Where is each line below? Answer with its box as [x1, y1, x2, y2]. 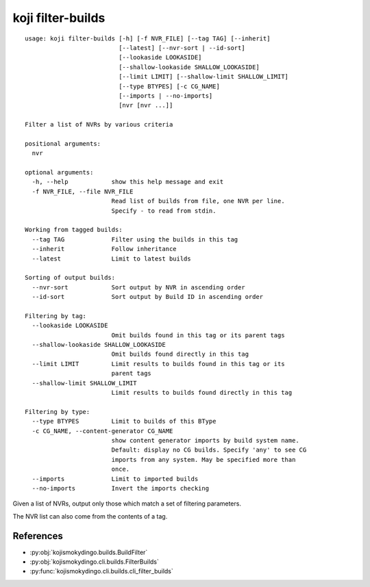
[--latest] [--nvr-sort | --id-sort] [119, 44, 246, 51]
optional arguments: [25, 168, 94, 177]
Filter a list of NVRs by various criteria [25, 120, 173, 129]
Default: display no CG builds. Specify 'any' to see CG [111, 446, 307, 454]
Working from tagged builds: [25, 226, 123, 234]
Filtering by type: [25, 408, 90, 415]
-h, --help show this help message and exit [32, 178, 224, 186]
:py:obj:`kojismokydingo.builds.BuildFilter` [29, 548, 148, 556]
